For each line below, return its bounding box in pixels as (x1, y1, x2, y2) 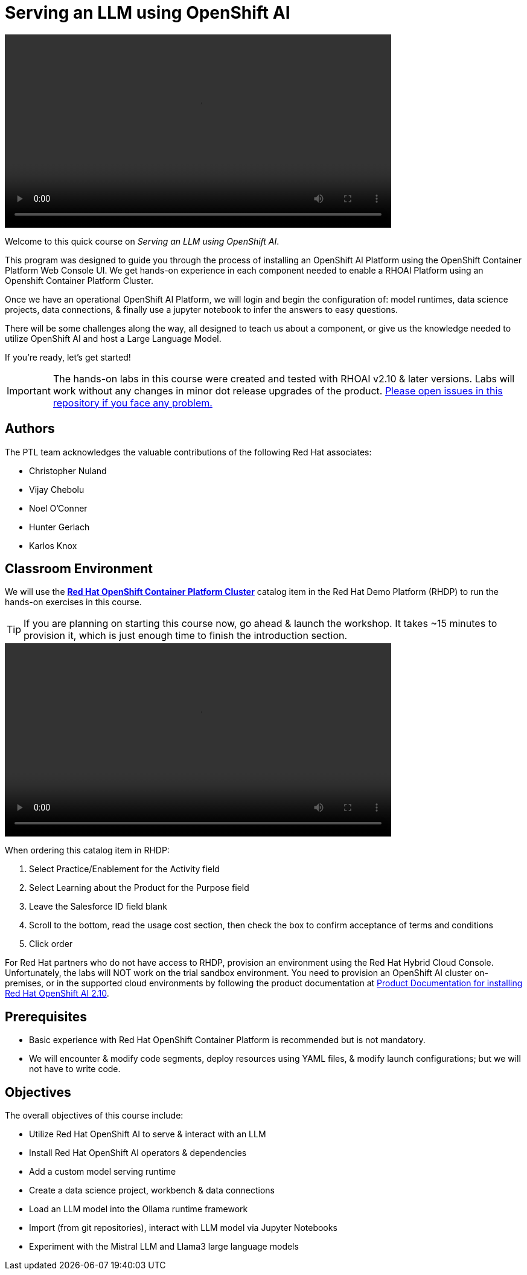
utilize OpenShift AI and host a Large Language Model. (5, 333, 222, 344)
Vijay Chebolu (29, 484, 85, 495)
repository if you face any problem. (53, 396, 212, 409)
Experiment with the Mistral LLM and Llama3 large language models (29, 1241, 299, 1252)
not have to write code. (29, 1064, 121, 1074)
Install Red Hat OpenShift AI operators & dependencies (29, 1148, 247, 1158)
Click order (29, 939, 73, 949)
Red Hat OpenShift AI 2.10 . (5, 988, 109, 999)
